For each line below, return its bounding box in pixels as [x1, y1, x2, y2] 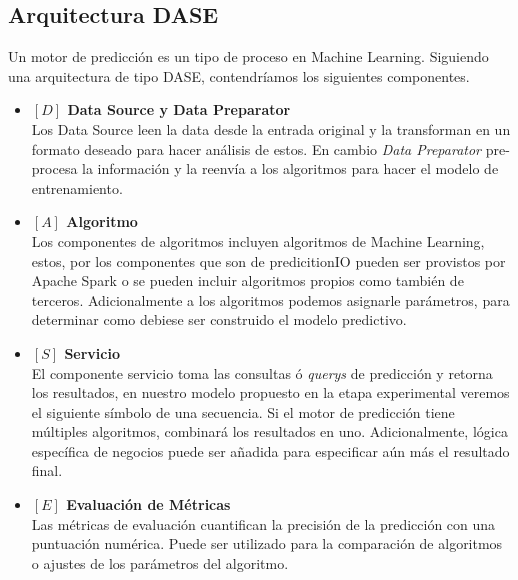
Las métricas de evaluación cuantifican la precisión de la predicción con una [31, 513, 496, 534]
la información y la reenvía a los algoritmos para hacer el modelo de [82, 158, 499, 179]
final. [31, 460, 63, 481]
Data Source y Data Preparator [67, 99, 291, 120]
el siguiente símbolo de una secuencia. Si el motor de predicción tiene [31, 401, 455, 422]
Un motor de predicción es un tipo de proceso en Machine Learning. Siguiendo [8, 46, 489, 67]
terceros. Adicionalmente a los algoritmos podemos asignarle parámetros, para [31, 289, 510, 310]
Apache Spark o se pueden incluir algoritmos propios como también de [31, 270, 464, 291]
